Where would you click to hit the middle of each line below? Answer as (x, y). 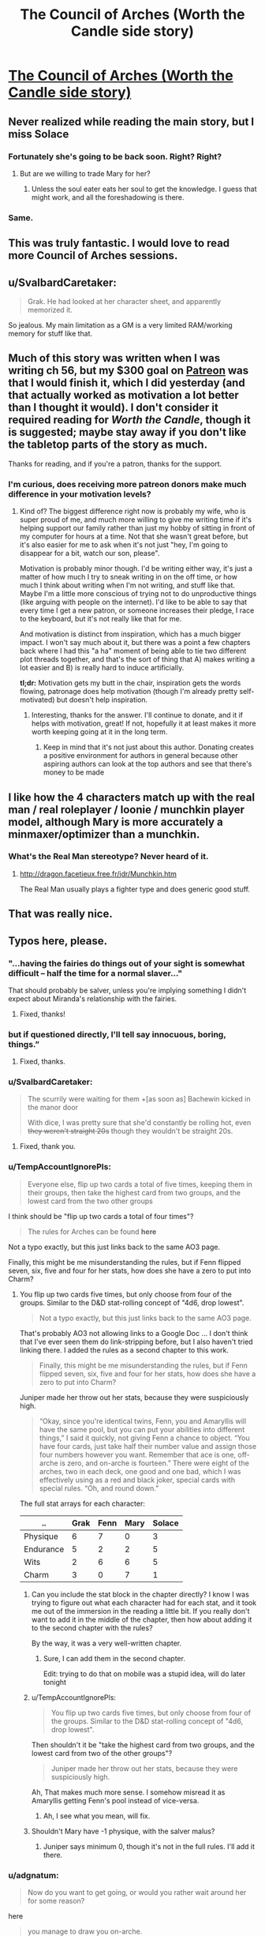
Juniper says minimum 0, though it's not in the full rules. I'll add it (149, 1846)
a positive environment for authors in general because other (140, 756)
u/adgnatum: (34, 1875)
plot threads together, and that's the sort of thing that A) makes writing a (137, 659)
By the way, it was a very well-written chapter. (106, 1643)
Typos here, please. (58, 941)
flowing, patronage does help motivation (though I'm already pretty (129, 692)
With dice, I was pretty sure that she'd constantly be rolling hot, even (139, 1123)
